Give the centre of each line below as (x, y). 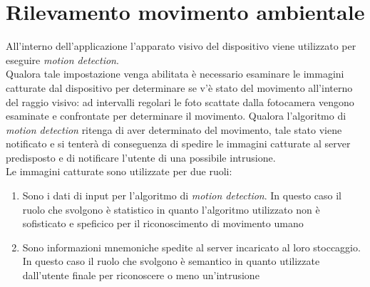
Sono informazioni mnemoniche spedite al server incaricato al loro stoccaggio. (191, 247)
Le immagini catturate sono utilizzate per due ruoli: (119, 171)
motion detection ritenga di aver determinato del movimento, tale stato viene (174, 129)
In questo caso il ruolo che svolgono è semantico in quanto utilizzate (171, 261)
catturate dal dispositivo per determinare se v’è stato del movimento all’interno (179, 87)
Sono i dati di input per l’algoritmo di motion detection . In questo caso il (182, 195)
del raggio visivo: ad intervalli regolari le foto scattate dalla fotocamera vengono (180, 101)
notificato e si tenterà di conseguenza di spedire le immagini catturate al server (178, 143)
